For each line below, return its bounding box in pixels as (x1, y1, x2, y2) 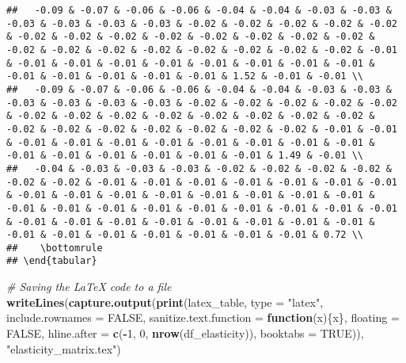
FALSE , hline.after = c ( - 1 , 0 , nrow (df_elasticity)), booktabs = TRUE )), (6, 324, 364, 341)
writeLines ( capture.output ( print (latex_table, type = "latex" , (6, 293, 324, 310)
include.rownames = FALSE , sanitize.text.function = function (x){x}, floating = (6, 309, 400, 326)
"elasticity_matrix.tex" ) (6, 340, 121, 357)
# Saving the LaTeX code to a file (6, 278, 172, 295)
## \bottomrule (6, 242, 103, 254)
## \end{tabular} (6, 255, 97, 267)
